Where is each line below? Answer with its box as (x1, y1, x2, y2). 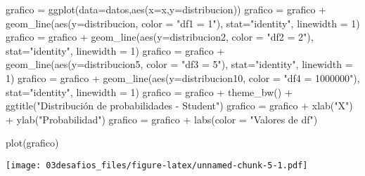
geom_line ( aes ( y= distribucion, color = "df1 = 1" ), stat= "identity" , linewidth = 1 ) (6, 15, 360, 30)
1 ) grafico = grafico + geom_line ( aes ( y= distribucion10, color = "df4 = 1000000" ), (6, 70, 360, 85)
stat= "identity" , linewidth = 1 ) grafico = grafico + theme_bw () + (6, 84, 293, 99)
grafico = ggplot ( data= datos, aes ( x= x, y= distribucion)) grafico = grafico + (6, 2, 326, 16)
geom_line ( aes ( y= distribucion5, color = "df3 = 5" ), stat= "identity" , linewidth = (6, 57, 353, 72)
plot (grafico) (6, 135, 59, 150)
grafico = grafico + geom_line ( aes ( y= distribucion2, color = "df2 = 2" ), (6, 29, 314, 44)
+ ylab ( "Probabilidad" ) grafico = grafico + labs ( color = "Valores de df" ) (6, 111, 318, 126)
